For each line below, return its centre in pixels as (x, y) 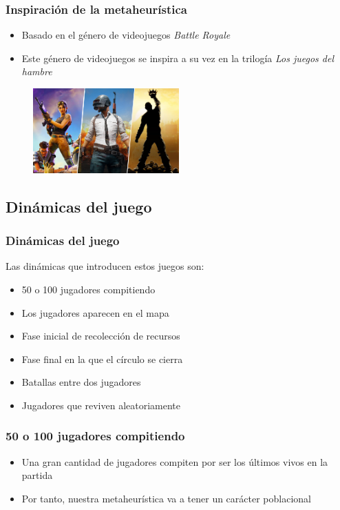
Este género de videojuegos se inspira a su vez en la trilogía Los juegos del (178, 58)
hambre (37, 71)
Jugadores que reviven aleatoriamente (101, 405)
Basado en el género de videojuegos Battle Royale (126, 35)
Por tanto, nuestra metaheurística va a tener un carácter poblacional (166, 498)
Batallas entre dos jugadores (81, 382)
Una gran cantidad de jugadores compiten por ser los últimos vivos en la (175, 461)
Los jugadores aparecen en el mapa (95, 312)
